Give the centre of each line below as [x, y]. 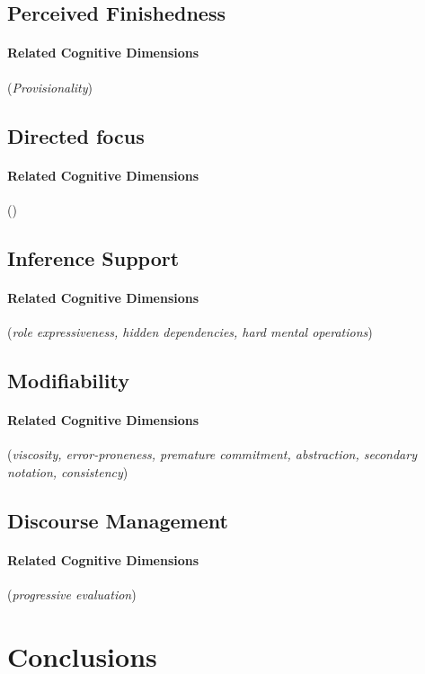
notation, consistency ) [68, 471]
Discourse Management [118, 520]
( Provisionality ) [50, 87]
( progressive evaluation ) [72, 594]
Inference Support [93, 257]
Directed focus [76, 135]
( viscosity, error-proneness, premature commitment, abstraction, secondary [212, 454]
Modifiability [68, 380]
